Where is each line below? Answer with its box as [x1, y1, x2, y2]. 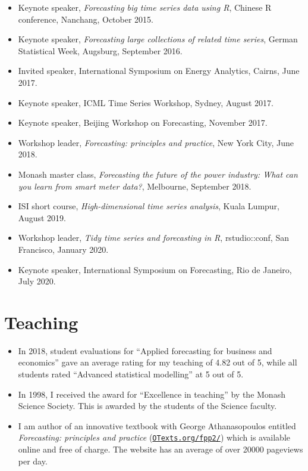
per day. [18, 454, 48, 467]
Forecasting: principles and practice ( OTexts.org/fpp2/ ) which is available [18, 431, 291, 444]
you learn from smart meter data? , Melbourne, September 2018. [18, 179, 252, 192]
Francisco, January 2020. [18, 243, 109, 255]
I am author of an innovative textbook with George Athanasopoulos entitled [18, 419, 296, 432]
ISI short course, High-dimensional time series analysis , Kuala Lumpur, [18, 200, 279, 212]
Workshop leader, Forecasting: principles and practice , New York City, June [18, 136, 294, 148]
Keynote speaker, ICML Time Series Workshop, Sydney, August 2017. [18, 96, 274, 109]
